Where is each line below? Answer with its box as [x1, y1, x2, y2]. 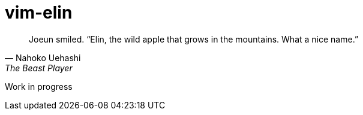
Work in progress [5, 81, 73, 92]
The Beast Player [5, 62, 73, 73]
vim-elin [5, 2, 73, 23]
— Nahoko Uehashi [5, 52, 81, 63]
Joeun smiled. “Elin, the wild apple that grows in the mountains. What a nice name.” [29, 34, 359, 44]
